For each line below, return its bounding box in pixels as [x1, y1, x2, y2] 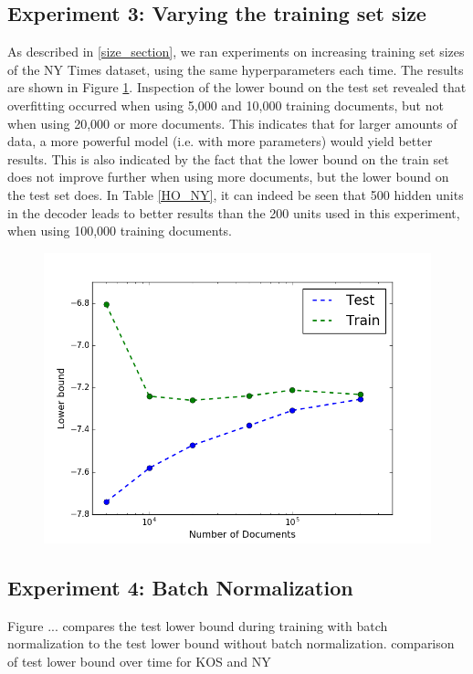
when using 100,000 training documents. [7, 221, 232, 240]
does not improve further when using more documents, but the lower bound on [7, 167, 449, 186]
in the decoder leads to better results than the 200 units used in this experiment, [7, 203, 460, 222]
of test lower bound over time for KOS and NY [7, 651, 271, 670]
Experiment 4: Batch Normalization [7, 573, 353, 601]
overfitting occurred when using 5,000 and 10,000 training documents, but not [7, 95, 444, 114]
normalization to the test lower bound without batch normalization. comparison [7, 634, 455, 653]
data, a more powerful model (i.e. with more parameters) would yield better [7, 132, 433, 151]
